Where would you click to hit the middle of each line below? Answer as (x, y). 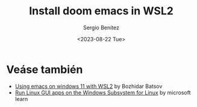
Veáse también (45, 69)
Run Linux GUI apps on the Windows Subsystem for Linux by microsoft (103, 92)
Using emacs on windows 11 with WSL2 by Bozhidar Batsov (89, 86)
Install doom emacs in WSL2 (101, 11)
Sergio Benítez (101, 27)
